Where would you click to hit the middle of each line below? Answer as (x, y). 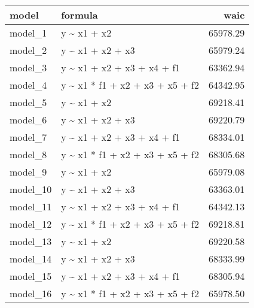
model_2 (28, 50)
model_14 (31, 259)
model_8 (28, 154)
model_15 (31, 276)
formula (79, 15)
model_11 (31, 206)
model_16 (31, 293)
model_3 (28, 67)
